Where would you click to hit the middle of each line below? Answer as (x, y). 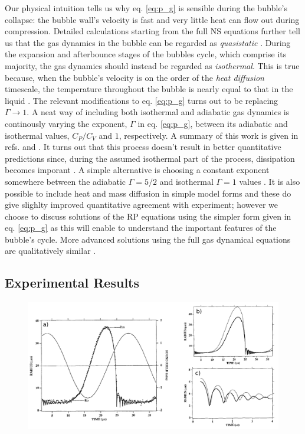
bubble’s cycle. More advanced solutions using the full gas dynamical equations (148, 239)
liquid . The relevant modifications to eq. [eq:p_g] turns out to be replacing (142, 100)
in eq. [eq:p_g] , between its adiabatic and (213, 123)
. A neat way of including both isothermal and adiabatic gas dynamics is (158, 112)
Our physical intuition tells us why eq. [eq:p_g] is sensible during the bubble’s (146, 8)
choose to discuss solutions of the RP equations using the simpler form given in (148, 216)
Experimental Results (72, 283)
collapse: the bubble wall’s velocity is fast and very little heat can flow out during (152, 19)
